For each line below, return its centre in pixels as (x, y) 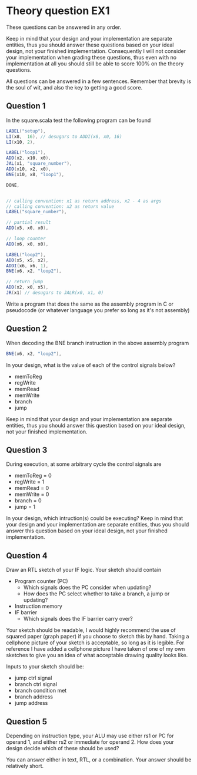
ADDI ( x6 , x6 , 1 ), (27, 266)
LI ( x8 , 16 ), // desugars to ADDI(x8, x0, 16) (64, 137)
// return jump (25, 282)
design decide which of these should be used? (63, 748)
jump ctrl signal (33, 678)
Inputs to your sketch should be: (45, 667)
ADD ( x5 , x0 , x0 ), (27, 228)
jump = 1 (25, 507)
